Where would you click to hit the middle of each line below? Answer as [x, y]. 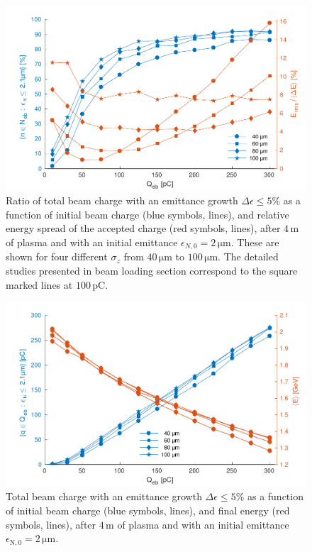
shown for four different [57, 256]
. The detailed [248, 256]
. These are [255, 242]
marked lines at [39, 284]
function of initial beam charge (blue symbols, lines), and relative [147, 214]
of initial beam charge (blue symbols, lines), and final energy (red [148, 510]
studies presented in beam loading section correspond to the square [152, 270]
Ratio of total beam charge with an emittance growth [122, 200]
